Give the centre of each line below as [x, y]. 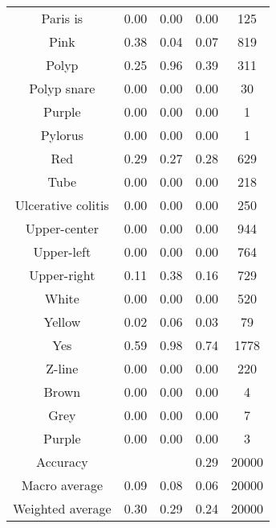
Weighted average [62, 508]
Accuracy [62, 462]
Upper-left [62, 252]
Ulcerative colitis [62, 205]
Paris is [62, 18]
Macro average [62, 485]
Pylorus [62, 135]
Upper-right [62, 275]
